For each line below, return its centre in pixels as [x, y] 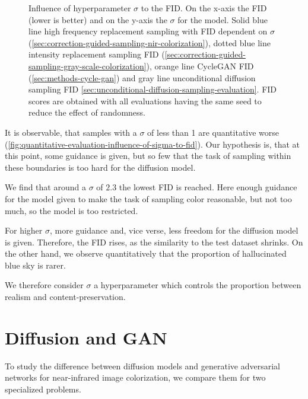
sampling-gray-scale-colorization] [88, 66]
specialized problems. [43, 389]
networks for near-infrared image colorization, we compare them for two [135, 377]
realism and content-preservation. [65, 297]
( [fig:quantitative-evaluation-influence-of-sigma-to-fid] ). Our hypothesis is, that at [153, 144]
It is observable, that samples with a [71, 132]
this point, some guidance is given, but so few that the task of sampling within [148, 156]
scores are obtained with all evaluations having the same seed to [145, 100]
